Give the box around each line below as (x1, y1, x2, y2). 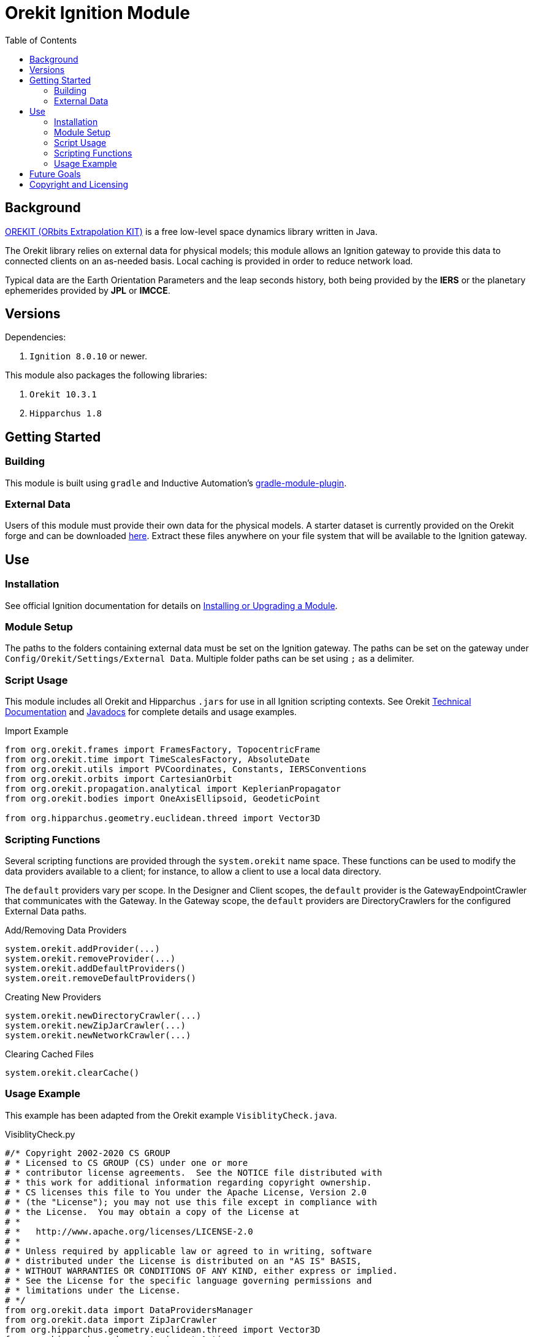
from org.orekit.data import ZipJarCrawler (5, 1314, 217, 1325)
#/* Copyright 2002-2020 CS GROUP (5, 1147, 170, 1158)
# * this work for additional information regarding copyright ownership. (5, 1177, 372, 1187)
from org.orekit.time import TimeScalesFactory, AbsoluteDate (5, 754, 310, 765)
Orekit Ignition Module (5, 2, 190, 23)
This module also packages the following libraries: (5, 370, 207, 381)
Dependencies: (5, 332, 66, 343)
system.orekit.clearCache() (5, 1067, 140, 1078)
